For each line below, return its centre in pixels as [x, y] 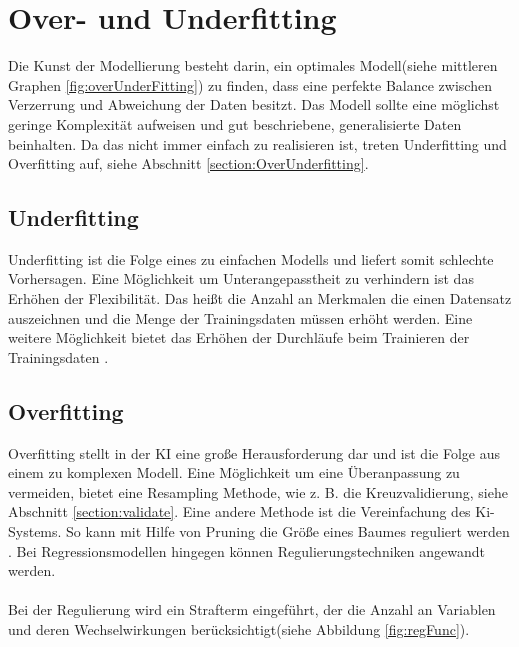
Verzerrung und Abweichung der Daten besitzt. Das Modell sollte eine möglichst [254, 104]
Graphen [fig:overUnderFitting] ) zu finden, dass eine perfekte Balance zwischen [250, 84]
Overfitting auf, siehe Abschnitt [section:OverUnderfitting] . [188, 163]
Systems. [35, 531]
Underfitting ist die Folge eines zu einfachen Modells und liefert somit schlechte [251, 258]
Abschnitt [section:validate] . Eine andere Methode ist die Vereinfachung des [239, 511]
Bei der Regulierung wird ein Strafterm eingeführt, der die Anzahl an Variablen [252, 609]
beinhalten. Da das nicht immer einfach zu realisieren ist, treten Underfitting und [257, 143]
